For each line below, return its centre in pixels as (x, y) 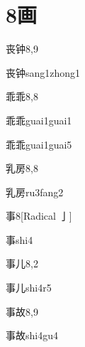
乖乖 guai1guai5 (39, 144)
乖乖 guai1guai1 (39, 120)
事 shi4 (19, 239)
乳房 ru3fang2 (35, 192)
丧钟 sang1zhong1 (43, 72)
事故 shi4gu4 (32, 335)
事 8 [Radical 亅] (39, 216)
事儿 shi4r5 (29, 288)
